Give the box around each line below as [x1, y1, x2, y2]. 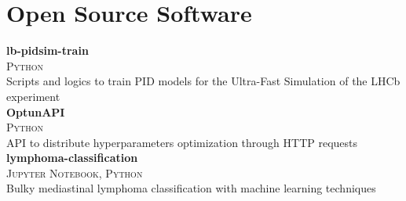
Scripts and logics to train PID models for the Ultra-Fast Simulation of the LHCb [6, 73, 401, 89]
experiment [6, 88, 60, 104]
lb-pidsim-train [6, 42, 89, 59]
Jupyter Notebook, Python [6, 164, 143, 181]
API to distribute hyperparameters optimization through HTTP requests [6, 134, 358, 150]
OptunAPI [6, 103, 65, 120]
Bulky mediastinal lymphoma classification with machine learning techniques [6, 180, 376, 196]
